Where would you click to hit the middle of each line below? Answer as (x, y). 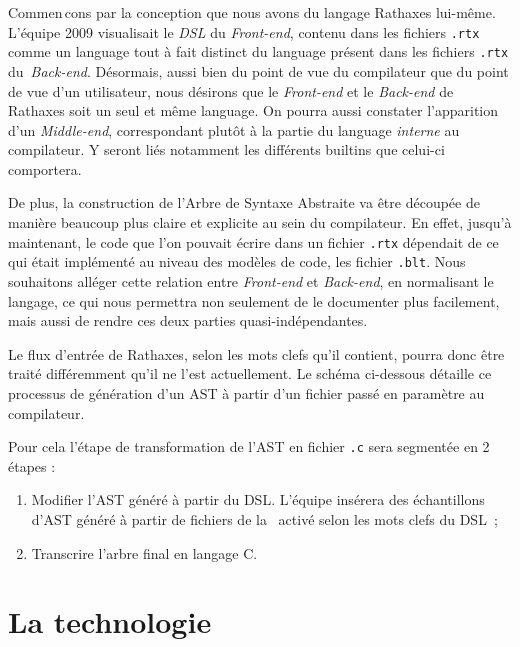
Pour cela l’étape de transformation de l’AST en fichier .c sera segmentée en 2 (249, 446)
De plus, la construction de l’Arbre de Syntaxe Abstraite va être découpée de (244, 202)
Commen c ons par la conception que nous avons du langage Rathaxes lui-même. (252, 12)
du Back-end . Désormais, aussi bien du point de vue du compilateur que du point (258, 70)
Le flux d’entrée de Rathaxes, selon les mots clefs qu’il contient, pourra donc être (256, 353)
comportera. (45, 168)
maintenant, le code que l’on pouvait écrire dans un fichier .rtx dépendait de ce (253, 241)
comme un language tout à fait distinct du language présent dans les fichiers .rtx (258, 51)
